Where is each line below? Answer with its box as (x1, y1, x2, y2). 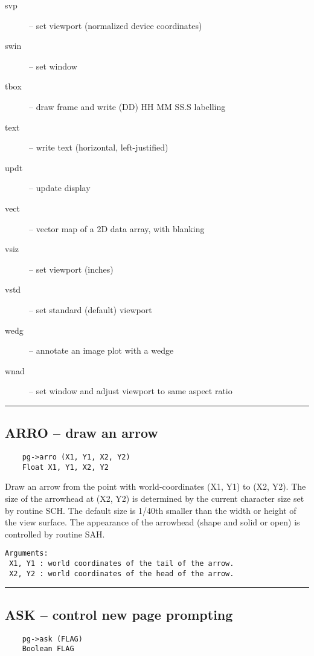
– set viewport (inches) (29, 262, 114, 275)
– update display (29, 181, 91, 194)
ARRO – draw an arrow (5, 423, 158, 442)
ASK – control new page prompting (5, 605, 233, 623)
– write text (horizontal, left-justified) (29, 141, 168, 154)
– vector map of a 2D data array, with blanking (29, 222, 205, 235)
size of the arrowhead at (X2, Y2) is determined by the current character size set (5, 492, 304, 504)
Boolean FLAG (22, 645, 74, 654)
